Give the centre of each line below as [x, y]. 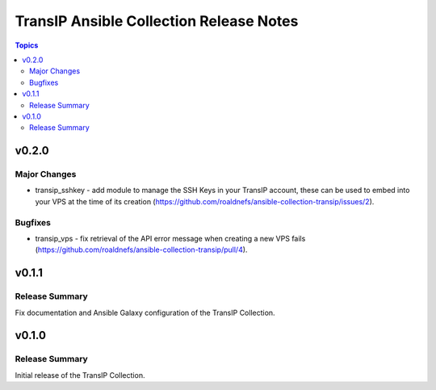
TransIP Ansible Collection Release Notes [157, 21]
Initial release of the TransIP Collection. [80, 375]
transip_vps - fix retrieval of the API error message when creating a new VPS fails [170, 238]
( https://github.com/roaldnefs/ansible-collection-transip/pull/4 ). [141, 250]
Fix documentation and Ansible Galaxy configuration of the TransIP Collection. [145, 312]
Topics [27, 45]
